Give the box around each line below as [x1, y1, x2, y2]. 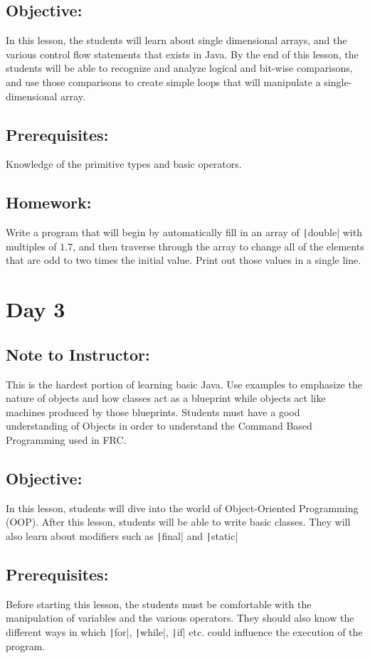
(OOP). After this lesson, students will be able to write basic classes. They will [6, 514, 351, 529]
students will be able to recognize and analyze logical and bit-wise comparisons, [6, 60, 353, 75]
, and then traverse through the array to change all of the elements [73, 238, 364, 253]
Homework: [6, 191, 92, 213]
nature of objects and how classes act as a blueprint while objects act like [6, 391, 326, 405]
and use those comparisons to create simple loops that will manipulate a [6, 74, 321, 89]
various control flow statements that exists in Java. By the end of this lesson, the [6, 46, 359, 61]
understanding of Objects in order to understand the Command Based [6, 418, 312, 433]
